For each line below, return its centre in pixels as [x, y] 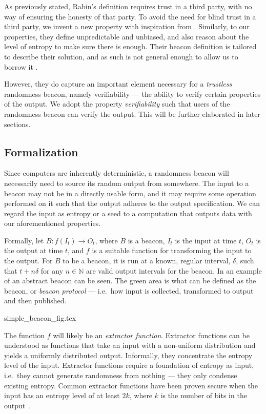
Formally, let [24, 240]
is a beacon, [146, 240]
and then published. [35, 301]
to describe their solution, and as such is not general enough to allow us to [121, 56]
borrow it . [21, 66]
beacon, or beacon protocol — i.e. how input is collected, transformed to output [129, 290]
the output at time [34, 250]
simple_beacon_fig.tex [40, 318]
